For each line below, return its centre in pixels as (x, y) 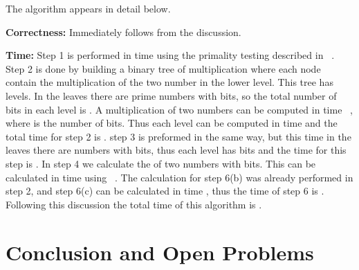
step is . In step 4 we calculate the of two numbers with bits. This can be (161, 163)
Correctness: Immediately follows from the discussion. (123, 31)
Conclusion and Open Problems (160, 252)
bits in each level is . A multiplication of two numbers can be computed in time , (179, 109)
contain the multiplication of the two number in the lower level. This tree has (169, 82)
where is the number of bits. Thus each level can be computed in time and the (172, 123)
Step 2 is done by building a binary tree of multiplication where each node (163, 68)
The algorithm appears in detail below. (88, 8)
